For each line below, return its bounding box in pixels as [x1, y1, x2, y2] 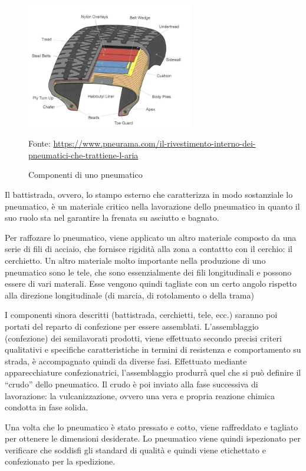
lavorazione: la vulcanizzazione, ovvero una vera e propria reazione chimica [5, 389, 275, 402]
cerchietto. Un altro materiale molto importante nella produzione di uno [5, 254, 266, 266]
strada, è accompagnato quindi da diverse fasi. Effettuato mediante [5, 354, 247, 367]
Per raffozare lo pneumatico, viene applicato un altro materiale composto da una [5, 231, 297, 243]
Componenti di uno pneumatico [28, 168, 143, 181]
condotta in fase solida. [5, 401, 88, 413]
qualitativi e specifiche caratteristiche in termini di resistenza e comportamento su [5, 343, 301, 356]
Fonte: [28, 137, 51, 150]
